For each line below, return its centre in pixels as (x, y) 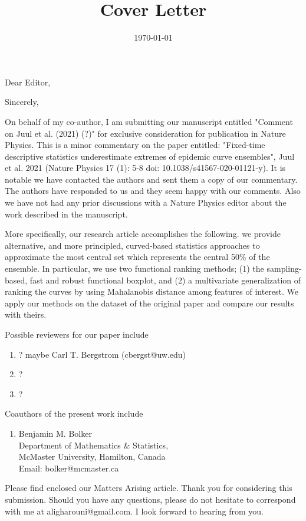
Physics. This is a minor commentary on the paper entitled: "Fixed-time (135, 145)
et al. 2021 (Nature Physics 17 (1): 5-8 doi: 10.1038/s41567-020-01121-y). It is (145, 168)
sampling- (284, 268)
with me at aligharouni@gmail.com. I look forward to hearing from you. (134, 511)
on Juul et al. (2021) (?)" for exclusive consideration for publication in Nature (145, 133)
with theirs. (26, 314)
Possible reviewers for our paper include (77, 334)
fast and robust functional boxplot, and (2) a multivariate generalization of (165, 280)
